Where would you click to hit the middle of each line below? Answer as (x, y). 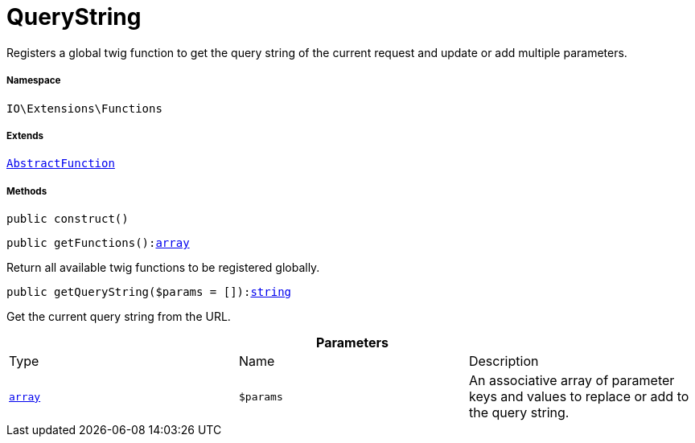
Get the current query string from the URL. (119, 317)
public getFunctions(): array (98, 243)
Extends (25, 135)
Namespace (34, 81)
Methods (27, 191)
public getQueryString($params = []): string (149, 292)
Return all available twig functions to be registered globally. (163, 268)
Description (504, 361)
